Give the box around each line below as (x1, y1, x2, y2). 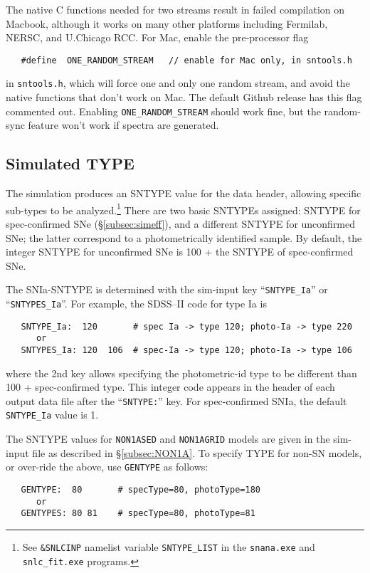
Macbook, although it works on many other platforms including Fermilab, (6, 16, 328, 31)
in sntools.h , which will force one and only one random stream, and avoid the (6, 75, 350, 90)
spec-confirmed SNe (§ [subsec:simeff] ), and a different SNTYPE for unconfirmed (6, 216, 356, 231)
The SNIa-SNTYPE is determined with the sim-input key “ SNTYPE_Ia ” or (6, 282, 328, 297)
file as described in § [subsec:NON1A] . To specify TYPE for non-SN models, (32, 445, 362, 460)
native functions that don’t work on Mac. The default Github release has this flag (6, 90, 362, 105)
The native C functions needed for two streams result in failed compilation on (6, 2, 345, 16)
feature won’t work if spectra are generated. (28, 117, 219, 132)
